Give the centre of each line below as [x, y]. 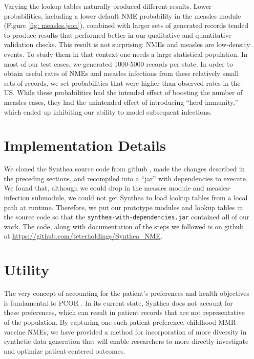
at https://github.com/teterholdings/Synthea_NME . [83, 236]
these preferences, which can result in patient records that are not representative [124, 312]
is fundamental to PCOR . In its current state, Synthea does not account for [118, 302]
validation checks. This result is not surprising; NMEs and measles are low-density [127, 44]
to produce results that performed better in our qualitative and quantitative [118, 35]
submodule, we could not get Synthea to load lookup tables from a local [140, 198]
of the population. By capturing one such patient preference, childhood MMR [120, 322]
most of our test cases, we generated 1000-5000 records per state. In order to [118, 63]
